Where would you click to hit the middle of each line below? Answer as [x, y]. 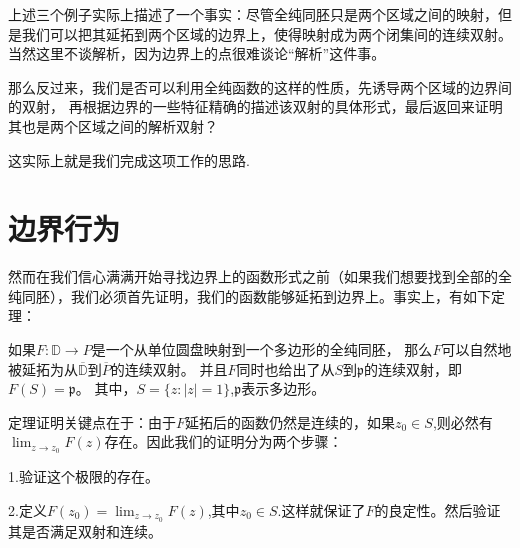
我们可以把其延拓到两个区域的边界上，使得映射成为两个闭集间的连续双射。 [266, 33]
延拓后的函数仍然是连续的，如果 [290, 421]
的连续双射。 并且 [169, 368]
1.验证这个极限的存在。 [83, 476]
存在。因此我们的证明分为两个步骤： [223, 441]
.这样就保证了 [321, 509]
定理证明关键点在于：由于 [92, 421]
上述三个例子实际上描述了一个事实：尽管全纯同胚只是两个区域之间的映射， [253, 14]
